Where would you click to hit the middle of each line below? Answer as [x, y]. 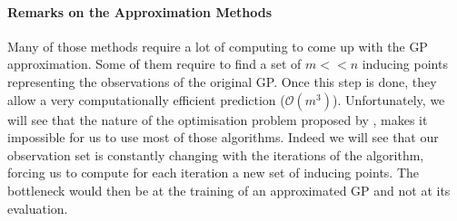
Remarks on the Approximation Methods [140, 11]
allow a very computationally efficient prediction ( [146, 99]
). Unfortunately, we [389, 99]
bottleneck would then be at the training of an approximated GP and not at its [229, 190]
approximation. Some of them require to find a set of [154, 64]
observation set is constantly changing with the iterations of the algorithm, [216, 154]
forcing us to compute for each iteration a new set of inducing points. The [214, 173]
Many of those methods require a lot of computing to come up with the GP [218, 46]
